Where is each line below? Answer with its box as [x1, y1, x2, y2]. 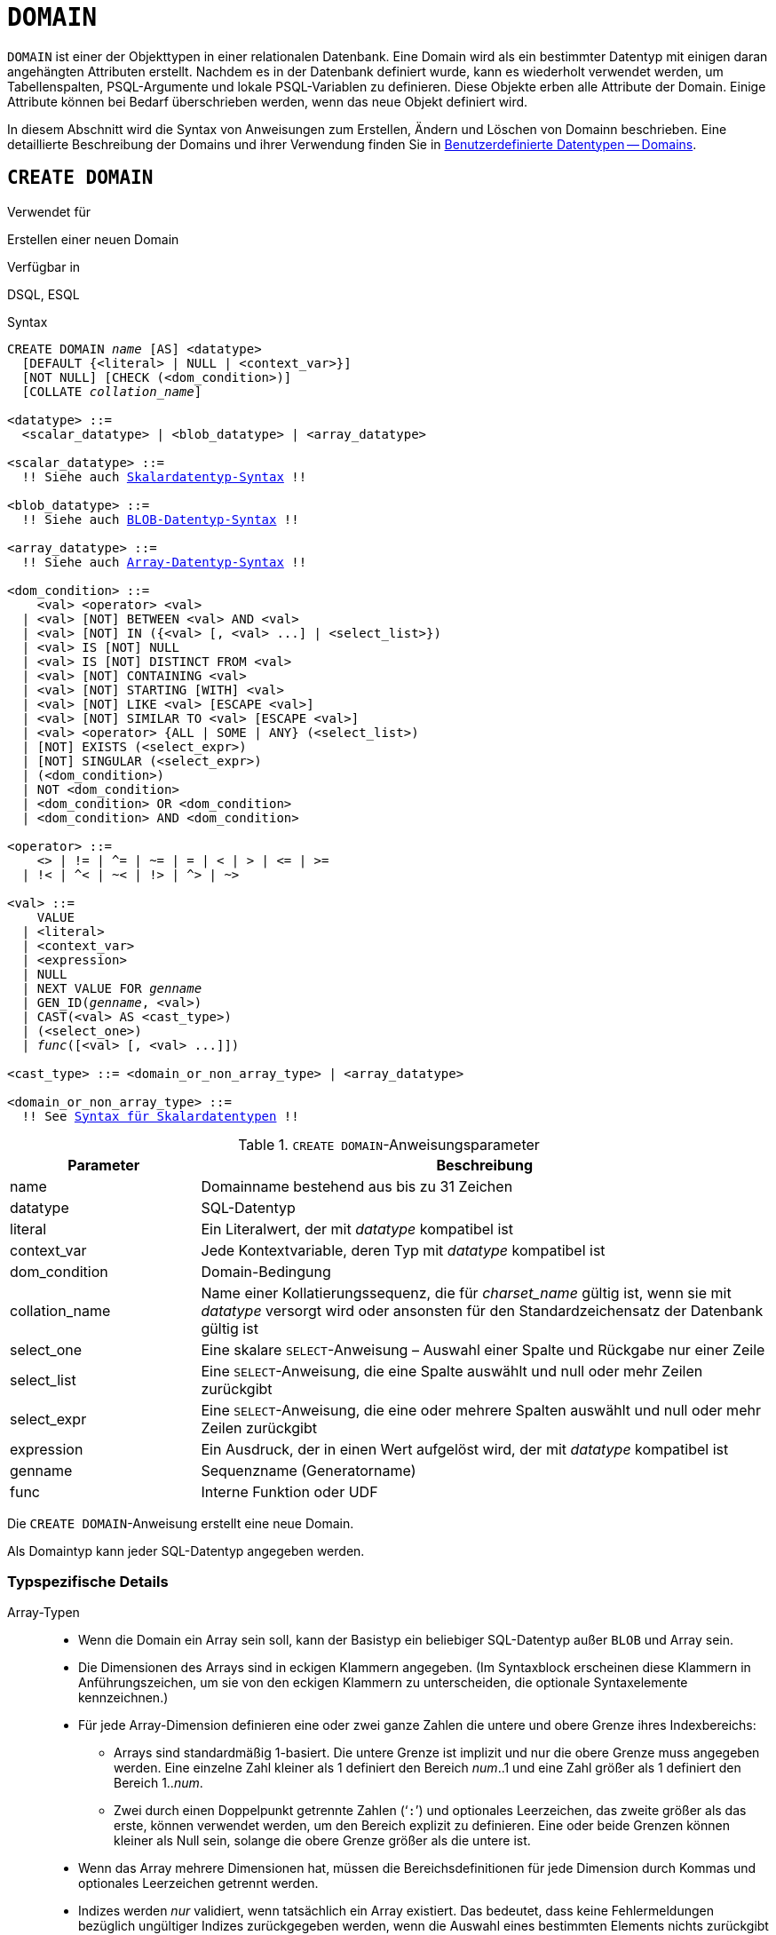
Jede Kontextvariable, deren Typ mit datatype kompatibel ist [201, 1241, 606, 1259]
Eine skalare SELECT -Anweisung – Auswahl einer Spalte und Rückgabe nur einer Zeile [201, 1340, 765, 1359]
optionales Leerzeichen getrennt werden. [78, 1876, 319, 1891]
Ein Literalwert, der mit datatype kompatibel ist [201, 1219, 513, 1238]
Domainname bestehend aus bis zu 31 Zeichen [201, 1177, 513, 1195]
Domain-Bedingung [201, 1262, 331, 1281]
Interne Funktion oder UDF [201, 1482, 378, 1501]
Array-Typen [7, 1605, 80, 1621]
